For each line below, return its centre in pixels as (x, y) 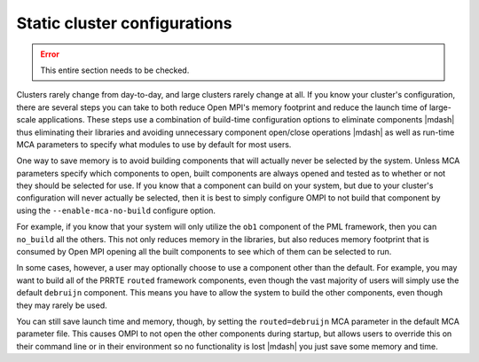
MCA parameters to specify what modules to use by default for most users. (154, 144)
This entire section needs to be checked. (115, 70)
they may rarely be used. (62, 305)
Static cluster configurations (124, 23)
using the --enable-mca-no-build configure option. (116, 210)
